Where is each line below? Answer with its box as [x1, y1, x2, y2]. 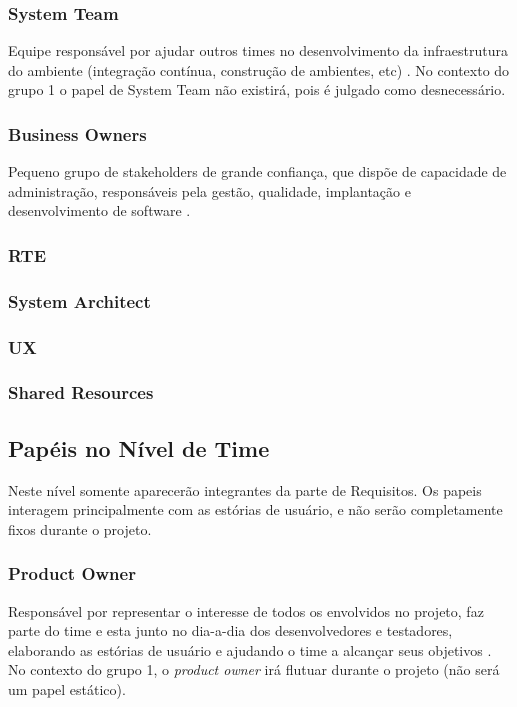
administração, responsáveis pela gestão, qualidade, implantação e [8, 180, 411, 201]
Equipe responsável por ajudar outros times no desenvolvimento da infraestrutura [8, 40, 508, 61]
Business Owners [8, 121, 147, 146]
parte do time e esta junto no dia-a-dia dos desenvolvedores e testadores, [8, 620, 453, 641]
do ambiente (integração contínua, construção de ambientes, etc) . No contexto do [8, 59, 510, 80]
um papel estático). [8, 678, 126, 699]
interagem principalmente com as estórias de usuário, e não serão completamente [8, 499, 503, 520]
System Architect [8, 288, 151, 313]
